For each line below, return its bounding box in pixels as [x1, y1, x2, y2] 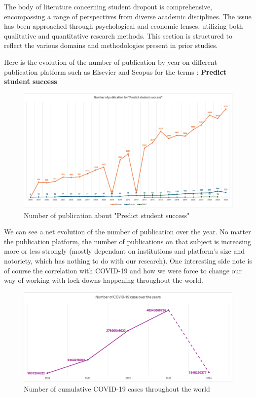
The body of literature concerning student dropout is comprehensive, [4, 1, 213, 11]
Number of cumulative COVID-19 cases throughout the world [24, 384, 210, 394]
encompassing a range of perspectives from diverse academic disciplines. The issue [4, 11, 252, 21]
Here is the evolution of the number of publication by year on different [4, 56, 217, 67]
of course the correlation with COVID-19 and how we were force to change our [4, 265, 242, 275]
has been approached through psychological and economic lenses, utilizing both [4, 21, 243, 31]
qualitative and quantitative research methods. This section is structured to [4, 30, 233, 41]
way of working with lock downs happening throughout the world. [4, 275, 203, 285]
